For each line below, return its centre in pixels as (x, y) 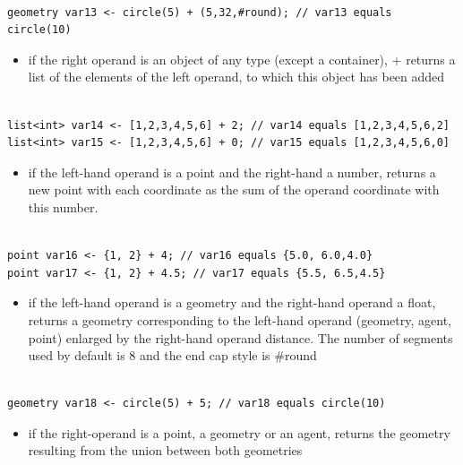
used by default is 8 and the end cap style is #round (172, 355)
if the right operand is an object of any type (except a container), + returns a (242, 59)
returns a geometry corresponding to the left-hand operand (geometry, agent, (240, 319)
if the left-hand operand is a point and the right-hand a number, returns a (232, 172)
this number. (63, 207)
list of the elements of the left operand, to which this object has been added (236, 77)
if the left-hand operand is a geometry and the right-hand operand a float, (232, 302)
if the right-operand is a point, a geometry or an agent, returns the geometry (239, 432)
